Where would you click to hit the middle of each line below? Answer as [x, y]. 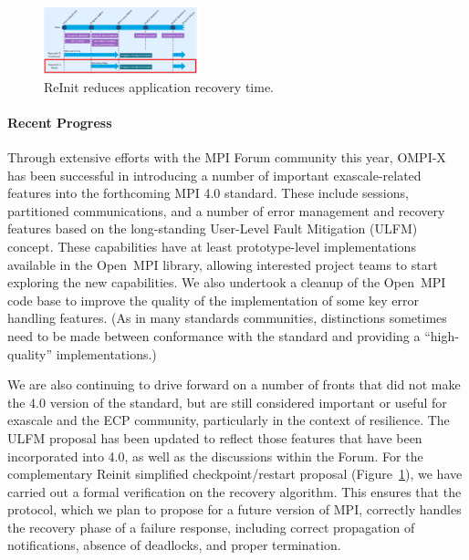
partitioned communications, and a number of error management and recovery [226, 210]
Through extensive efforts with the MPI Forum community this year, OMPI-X [227, 157]
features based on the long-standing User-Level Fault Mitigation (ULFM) [213, 228]
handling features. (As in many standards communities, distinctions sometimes [227, 318]
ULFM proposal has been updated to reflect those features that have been [215, 437]
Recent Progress [60, 122]
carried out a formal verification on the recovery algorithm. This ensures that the [234, 491]
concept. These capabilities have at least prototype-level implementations [212, 246]
